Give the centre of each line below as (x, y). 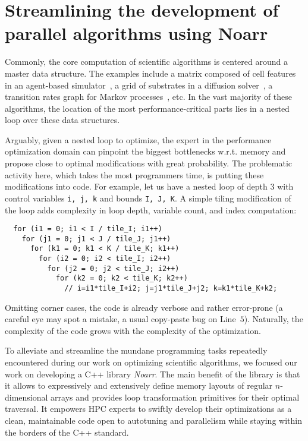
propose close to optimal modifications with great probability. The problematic (149, 163)
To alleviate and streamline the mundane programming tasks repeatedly (136, 350)
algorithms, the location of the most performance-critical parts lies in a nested (147, 108)
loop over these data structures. (62, 120)
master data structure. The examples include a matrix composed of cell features (150, 73)
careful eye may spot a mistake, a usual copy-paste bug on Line (120, 319)
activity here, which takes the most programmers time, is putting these (134, 174)
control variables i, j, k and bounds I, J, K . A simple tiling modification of (148, 198)
